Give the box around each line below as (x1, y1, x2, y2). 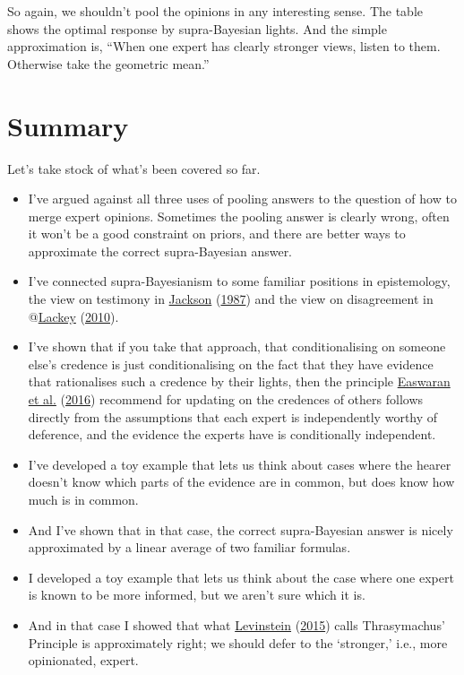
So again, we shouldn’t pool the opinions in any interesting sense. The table (7, 2, 424, 20)
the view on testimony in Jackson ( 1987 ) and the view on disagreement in (28, 290, 434, 308)
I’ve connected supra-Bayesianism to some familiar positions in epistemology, (28, 272, 451, 290)
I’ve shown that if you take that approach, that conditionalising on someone (28, 337, 446, 356)
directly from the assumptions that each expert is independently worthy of (28, 407, 438, 426)
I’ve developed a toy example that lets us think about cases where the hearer (28, 454, 451, 473)
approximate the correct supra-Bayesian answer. (28, 241, 293, 260)
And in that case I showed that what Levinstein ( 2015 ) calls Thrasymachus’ (28, 615, 445, 634)
